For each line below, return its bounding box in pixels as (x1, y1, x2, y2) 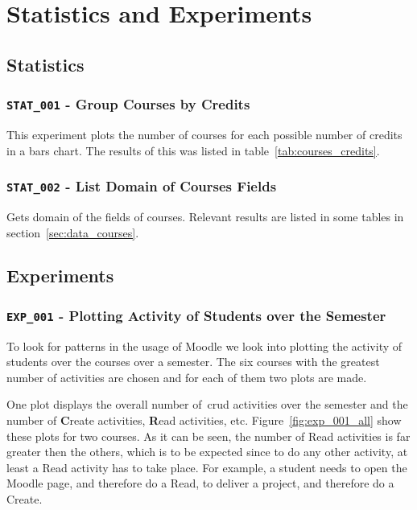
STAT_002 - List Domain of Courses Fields (6, 176, 277, 196)
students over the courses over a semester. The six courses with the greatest (6, 353, 380, 370)
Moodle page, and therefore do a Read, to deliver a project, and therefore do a (6, 475, 394, 491)
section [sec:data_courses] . (6, 224, 139, 241)
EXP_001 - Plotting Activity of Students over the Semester (6, 305, 386, 325)
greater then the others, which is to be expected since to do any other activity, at (6, 443, 408, 460)
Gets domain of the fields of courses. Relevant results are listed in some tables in (6, 208, 404, 224)
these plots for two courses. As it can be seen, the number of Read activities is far (6, 427, 411, 444)
